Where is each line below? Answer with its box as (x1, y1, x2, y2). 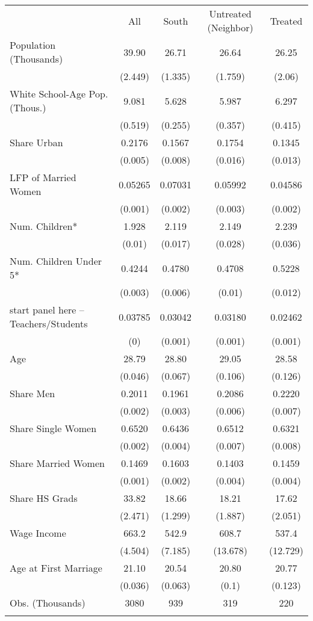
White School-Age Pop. (10, 87, 108, 100)
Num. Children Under (10, 254, 102, 268)
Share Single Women (10, 421, 97, 435)
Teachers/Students (10, 317, 88, 330)
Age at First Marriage (10, 561, 102, 575)
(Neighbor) (207, 20, 253, 34)
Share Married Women (10, 456, 105, 470)
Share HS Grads (10, 491, 78, 505)
